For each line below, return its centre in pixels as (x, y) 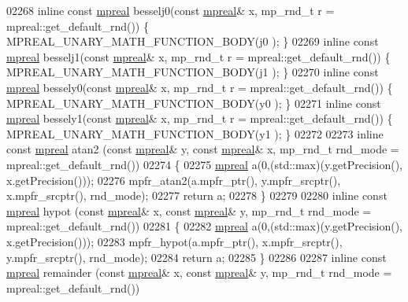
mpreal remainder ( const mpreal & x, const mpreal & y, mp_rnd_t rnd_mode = (199, 273)
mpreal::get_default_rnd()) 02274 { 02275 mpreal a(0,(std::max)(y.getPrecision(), (205, 164)
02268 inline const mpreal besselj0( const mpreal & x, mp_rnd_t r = (171, 10)
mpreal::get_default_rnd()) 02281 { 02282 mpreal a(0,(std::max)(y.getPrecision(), (205, 226)
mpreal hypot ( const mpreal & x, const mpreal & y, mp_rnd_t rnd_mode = (189, 210)
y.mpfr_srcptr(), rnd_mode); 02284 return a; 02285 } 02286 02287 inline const (197, 257)
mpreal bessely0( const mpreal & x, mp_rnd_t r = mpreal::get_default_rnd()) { (200, 87)
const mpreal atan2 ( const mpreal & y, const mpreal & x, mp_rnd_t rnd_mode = (203, 149)
